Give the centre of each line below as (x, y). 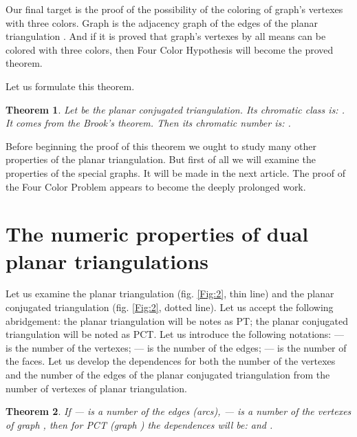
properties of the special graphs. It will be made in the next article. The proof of (175, 172)
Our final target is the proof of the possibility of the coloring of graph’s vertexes (174, 9)
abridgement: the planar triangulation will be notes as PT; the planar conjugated (177, 320)
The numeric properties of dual (157, 234)
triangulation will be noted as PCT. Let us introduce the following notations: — (175, 334)
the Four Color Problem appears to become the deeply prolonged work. (156, 186)
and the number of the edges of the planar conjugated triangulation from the (168, 374)
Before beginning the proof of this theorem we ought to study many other (161, 146)
